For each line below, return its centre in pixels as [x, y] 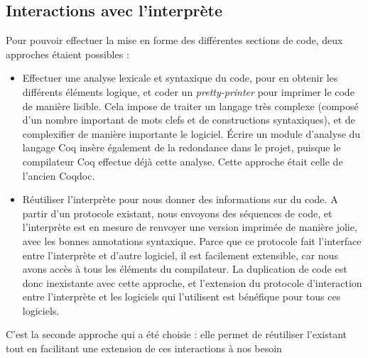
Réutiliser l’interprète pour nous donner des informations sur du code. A [180, 199]
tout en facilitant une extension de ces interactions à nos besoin [144, 348]
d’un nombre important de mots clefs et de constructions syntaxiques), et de [189, 120]
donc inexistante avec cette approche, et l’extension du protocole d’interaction [192, 282]
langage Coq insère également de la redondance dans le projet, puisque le [182, 147]
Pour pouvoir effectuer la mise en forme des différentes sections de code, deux [174, 40]
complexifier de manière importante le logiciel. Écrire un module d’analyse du [191, 133]
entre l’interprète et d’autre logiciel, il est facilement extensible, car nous [180, 255]
